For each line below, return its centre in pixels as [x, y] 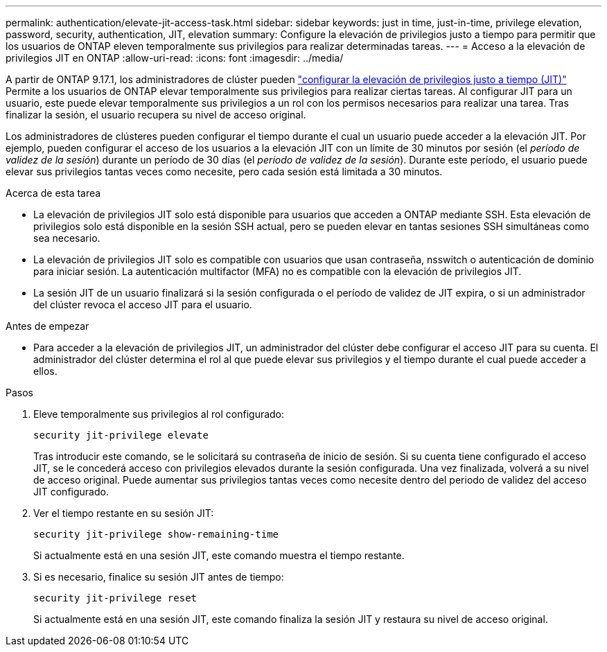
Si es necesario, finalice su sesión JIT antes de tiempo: [159, 577]
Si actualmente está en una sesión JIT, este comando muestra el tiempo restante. [219, 555]
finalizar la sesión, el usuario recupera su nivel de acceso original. [156, 115]
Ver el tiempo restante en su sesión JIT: [124, 513]
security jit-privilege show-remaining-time [156, 534]
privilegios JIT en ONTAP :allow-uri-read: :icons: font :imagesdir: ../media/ [175, 58]
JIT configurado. [71, 492]
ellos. [45, 371]
